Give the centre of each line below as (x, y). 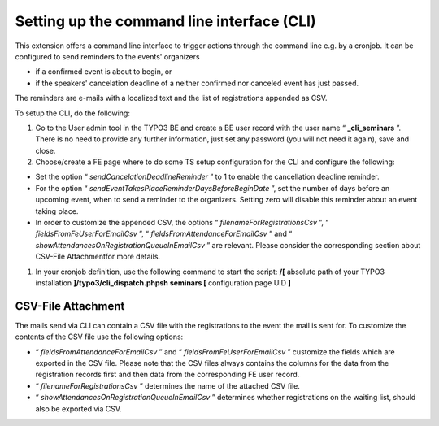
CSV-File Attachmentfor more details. (98, 257)
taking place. (57, 211)
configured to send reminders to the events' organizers (107, 56)
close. (46, 150)
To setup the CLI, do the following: (72, 113)
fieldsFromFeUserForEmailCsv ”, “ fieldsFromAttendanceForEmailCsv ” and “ (164, 234)
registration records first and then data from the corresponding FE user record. (167, 375)
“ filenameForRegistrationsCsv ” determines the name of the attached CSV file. (168, 385)
